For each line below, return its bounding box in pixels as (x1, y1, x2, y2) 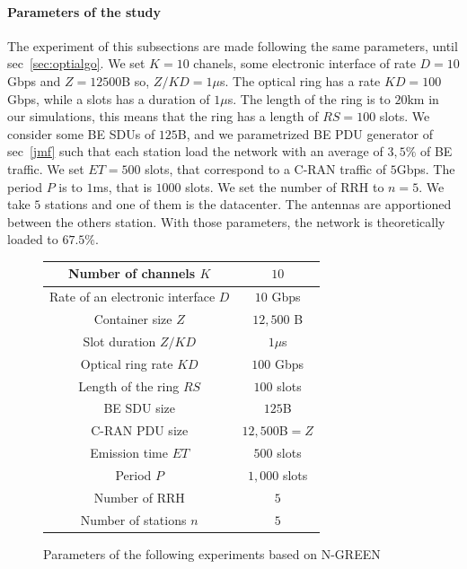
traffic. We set (7, 159, 84, 178)
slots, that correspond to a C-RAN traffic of (145, 159, 387, 178)
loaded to (7, 230, 58, 249)
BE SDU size (103, 398, 176, 417)
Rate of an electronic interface (49, 287, 216, 306)
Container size (93, 310, 172, 328)
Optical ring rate (80, 354, 173, 372)
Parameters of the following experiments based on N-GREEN (43, 544, 381, 563)
